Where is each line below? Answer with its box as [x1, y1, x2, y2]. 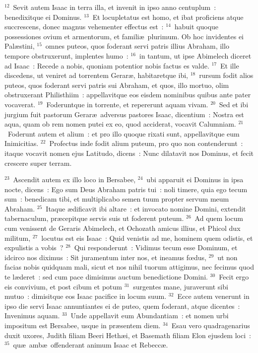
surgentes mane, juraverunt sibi [133, 281, 228, 291]
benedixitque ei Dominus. [4, 11, 82, 22]
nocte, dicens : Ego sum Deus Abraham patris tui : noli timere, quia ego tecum [4, 184, 248, 194]
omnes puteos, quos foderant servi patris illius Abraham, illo [45, 41, 229, 51]
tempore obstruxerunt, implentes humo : [4, 50, 129, 61]
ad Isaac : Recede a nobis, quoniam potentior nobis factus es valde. [4, 60, 209, 71]
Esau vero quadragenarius [171, 320, 250, 330]
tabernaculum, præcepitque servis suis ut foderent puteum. [4, 213, 184, 223]
